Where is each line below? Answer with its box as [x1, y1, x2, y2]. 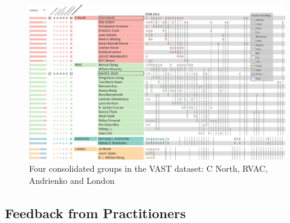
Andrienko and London [29, 174, 115, 186]
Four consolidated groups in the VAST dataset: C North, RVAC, [29, 162, 268, 174]
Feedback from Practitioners [5, 203, 186, 222]
